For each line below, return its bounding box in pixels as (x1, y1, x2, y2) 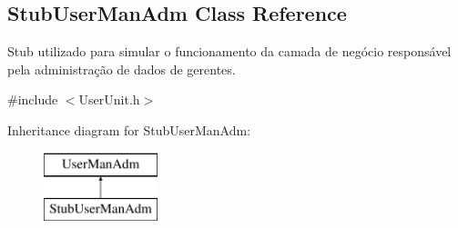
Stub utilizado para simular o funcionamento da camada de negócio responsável (7, 42, 452, 61)
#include (7, 90, 58, 109)
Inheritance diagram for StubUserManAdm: (7, 120, 251, 139)
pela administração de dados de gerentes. (7, 59, 236, 78)
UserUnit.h (78, 90, 140, 109)
